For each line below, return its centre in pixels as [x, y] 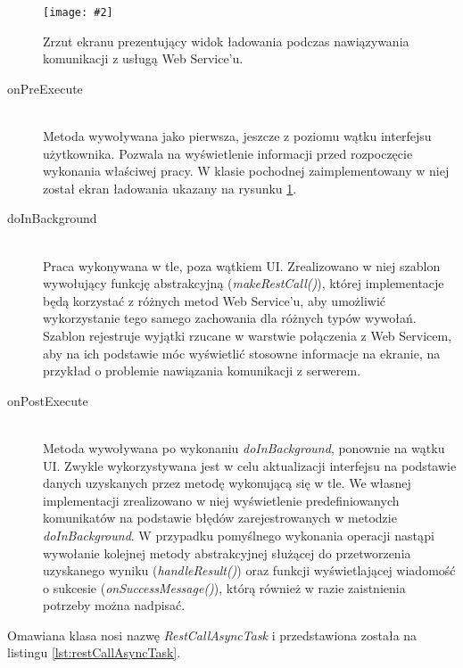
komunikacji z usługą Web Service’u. [143, 58]
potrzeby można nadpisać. [114, 605]
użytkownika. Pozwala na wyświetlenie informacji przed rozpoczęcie [228, 153]
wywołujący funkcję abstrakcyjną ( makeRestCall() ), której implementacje [244, 283]
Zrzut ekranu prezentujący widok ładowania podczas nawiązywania [226, 41]
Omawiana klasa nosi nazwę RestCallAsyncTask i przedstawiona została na [212, 635]
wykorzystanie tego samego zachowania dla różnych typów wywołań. [230, 318]
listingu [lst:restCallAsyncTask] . [94, 652]
